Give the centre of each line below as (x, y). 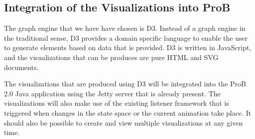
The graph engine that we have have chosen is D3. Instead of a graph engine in (125, 28)
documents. (21, 67)
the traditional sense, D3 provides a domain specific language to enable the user (126, 37)
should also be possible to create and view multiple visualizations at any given (124, 122)
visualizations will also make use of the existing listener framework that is (117, 103)
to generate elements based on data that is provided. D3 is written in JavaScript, (128, 47)
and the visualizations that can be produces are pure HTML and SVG (111, 57)
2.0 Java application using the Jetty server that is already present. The (112, 93)
